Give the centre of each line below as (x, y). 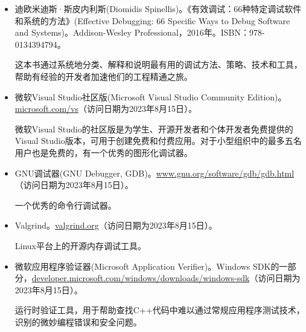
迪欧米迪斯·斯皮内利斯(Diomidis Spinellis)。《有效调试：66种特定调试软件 (158, 8)
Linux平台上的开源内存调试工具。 (81, 245)
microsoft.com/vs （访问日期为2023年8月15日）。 (106, 109)
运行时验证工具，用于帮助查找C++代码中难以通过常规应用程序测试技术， (160, 310)
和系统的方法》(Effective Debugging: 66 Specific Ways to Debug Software (152, 20)
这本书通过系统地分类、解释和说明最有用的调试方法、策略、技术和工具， (158, 64)
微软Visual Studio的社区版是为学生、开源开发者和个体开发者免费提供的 (154, 129)
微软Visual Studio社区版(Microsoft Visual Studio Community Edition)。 (151, 96)
